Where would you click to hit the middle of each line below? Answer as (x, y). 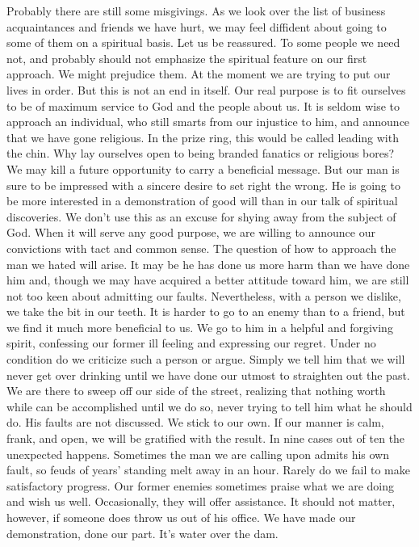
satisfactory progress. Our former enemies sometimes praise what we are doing (200, 485)
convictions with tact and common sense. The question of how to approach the (201, 248)
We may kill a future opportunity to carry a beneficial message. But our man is (203, 168)
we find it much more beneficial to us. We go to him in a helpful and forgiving (200, 327)
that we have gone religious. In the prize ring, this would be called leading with (203, 137)
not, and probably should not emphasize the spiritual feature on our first (187, 58)
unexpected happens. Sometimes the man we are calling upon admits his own (198, 454)
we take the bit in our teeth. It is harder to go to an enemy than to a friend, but (206, 311)
